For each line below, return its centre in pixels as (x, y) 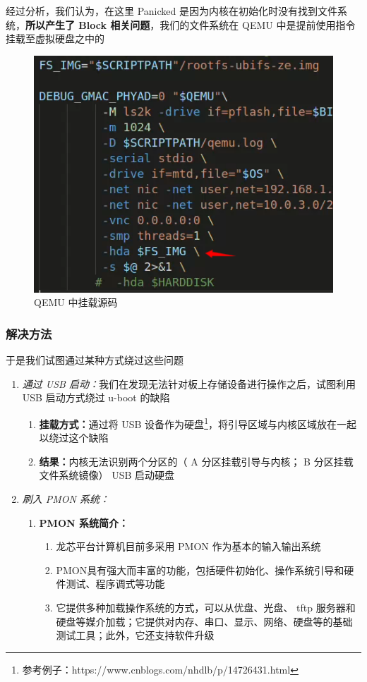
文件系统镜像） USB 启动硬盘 (107, 475)
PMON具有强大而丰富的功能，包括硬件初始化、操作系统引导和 (200, 570)
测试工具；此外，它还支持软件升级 (135, 635)
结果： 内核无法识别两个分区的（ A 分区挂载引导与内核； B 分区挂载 (196, 461)
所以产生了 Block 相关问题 (88, 24)
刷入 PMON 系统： (66, 499)
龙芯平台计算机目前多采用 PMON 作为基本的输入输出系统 (188, 546)
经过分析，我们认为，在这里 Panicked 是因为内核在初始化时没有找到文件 (172, 11)
